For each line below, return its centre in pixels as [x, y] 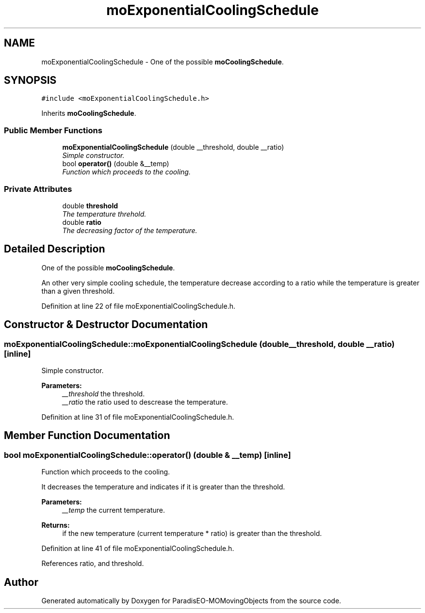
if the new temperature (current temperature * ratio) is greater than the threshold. [192, 534]
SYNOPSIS [30, 80]
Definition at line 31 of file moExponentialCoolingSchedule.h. [138, 417]
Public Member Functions [53, 130]
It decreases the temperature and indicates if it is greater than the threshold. [163, 487]
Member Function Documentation [87, 436]
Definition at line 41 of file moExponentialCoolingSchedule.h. [138, 549]
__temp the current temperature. [114, 510]
